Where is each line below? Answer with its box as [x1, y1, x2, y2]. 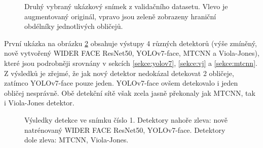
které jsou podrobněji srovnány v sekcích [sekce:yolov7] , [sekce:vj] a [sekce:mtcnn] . [4, 57, 257, 68]
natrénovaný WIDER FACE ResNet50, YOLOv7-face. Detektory [24, 124, 226, 135]
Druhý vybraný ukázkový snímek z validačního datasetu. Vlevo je [24, 1, 228, 11]
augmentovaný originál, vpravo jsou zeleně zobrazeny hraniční [24, 11, 216, 21]
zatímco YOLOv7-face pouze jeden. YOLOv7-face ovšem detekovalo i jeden [4, 78, 238, 88]
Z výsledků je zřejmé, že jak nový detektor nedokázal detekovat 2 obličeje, [4, 67, 234, 78]
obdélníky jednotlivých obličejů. [24, 21, 123, 31]
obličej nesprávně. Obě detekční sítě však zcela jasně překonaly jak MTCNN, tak [4, 87, 255, 98]
